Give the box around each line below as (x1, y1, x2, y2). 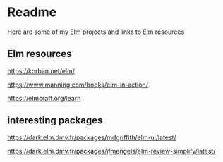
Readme (7, 4, 57, 20)
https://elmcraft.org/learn (7, 94, 81, 102)
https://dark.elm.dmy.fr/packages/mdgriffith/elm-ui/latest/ (7, 133, 176, 142)
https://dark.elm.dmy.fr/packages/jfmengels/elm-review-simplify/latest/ (7, 147, 216, 155)
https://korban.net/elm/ (7, 66, 76, 75)
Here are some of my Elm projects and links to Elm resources (7, 27, 185, 36)
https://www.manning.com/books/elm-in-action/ (7, 80, 148, 89)
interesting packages (7, 114, 103, 127)
